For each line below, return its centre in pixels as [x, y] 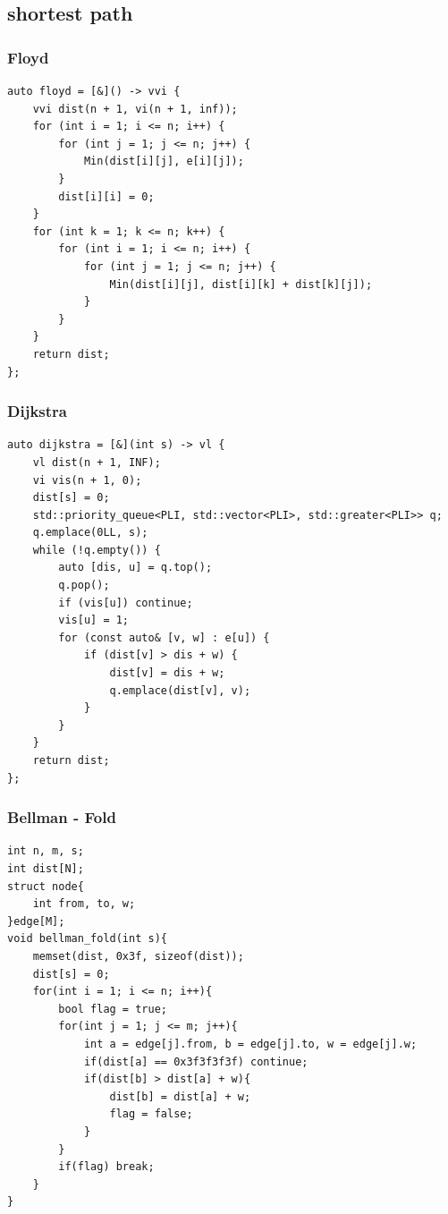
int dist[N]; [46, 869]
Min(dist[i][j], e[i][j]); [164, 161]
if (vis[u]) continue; [126, 603]
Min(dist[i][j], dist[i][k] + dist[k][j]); [241, 284]
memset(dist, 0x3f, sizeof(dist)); [138, 956]
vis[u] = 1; [94, 620]
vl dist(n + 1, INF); [97, 462]
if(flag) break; [106, 1167]
